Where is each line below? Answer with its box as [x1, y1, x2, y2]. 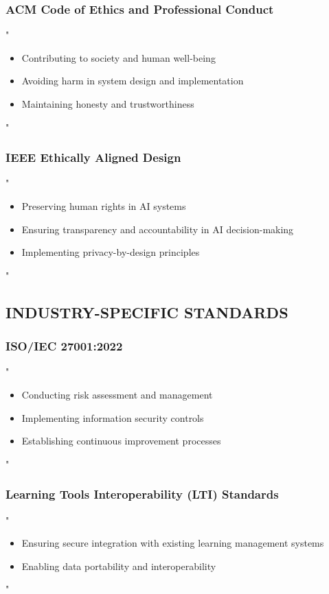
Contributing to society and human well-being [21, 50, 216, 64]
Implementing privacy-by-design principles [21, 245, 200, 259]
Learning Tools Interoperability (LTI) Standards [5, 486, 279, 503]
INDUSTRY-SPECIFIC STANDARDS [5, 301, 288, 322]
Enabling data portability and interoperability [21, 558, 216, 573]
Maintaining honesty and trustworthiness [21, 97, 194, 110]
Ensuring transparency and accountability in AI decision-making [21, 222, 294, 236]
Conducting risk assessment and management [21, 387, 213, 401]
